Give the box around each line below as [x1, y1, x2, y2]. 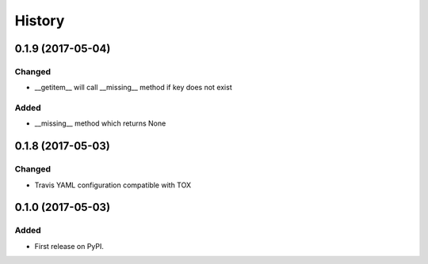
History [14, 12, 65, 29]
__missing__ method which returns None [34, 119, 166, 128]
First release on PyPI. [34, 241, 105, 251]
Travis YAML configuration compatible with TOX [34, 180, 192, 190]
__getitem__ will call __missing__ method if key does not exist [34, 83, 233, 92]
